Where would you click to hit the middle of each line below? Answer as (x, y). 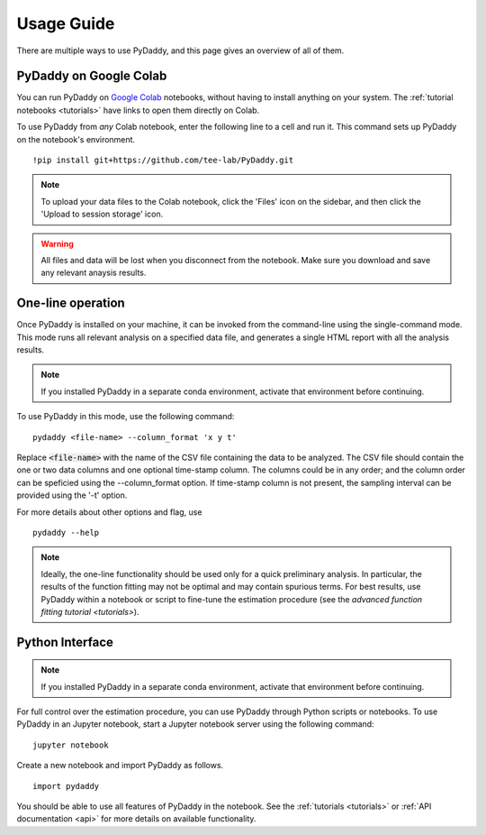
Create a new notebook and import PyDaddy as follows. (120, 766)
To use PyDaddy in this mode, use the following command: (126, 417)
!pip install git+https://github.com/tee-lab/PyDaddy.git (163, 161)
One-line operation (71, 303)
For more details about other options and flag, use (109, 512)
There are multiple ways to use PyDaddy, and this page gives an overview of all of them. (180, 50)
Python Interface (65, 642)
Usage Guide (66, 23)
